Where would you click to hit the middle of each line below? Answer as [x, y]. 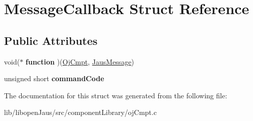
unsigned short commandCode [54, 78]
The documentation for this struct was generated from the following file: [116, 95]
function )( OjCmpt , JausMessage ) [80, 61]
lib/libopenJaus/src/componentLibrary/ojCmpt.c [80, 112]
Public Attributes [51, 40]
